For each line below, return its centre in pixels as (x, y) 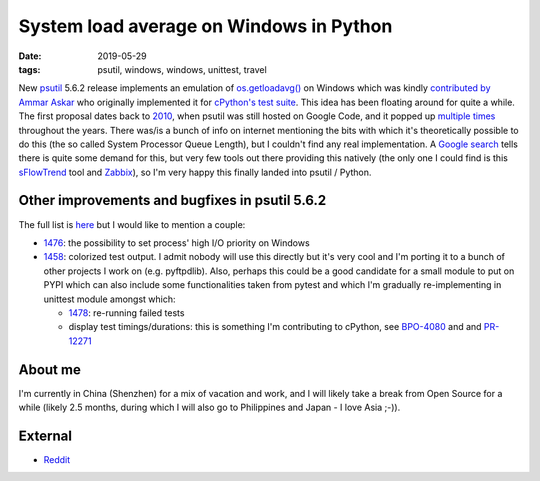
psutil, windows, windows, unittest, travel (182, 69)
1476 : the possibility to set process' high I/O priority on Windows (176, 242)
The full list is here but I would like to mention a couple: (132, 224)
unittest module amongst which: (109, 299)
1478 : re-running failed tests (126, 312)
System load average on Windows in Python (205, 26)
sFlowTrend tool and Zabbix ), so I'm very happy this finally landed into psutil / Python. (195, 172)
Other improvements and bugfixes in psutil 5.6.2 (172, 200)
